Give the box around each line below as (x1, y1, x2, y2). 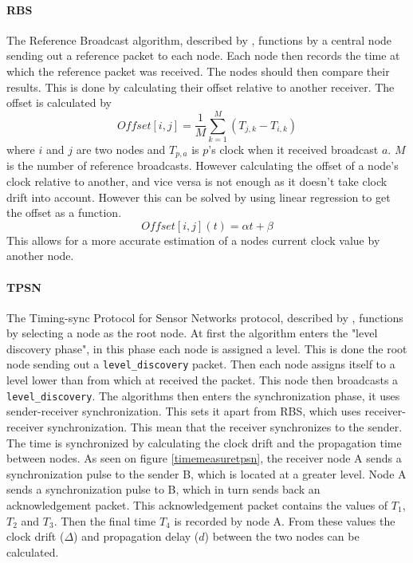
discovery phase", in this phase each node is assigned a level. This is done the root (6, 340, 407, 356)
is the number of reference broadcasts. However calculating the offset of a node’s (6, 157, 399, 174)
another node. (6, 247, 74, 264)
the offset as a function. (6, 204, 122, 221)
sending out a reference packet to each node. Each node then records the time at (6, 47, 400, 64)
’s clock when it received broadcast (208, 140, 379, 157)
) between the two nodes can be (204, 528, 360, 545)
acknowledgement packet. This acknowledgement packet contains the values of (6, 496, 388, 513)
